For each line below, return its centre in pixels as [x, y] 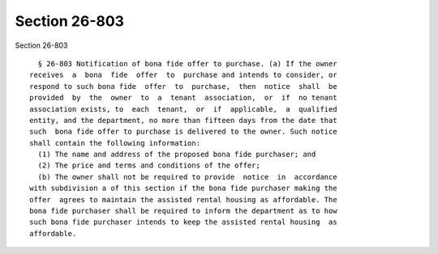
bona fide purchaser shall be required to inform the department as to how [183, 211]
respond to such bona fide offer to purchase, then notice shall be [183, 86]
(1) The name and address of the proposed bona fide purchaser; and [177, 155]
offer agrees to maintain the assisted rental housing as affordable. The [183, 199]
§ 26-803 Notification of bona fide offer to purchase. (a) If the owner [187, 63]
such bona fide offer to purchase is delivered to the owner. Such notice [183, 132]
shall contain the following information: [115, 143]
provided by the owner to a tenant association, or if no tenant [183, 98]
